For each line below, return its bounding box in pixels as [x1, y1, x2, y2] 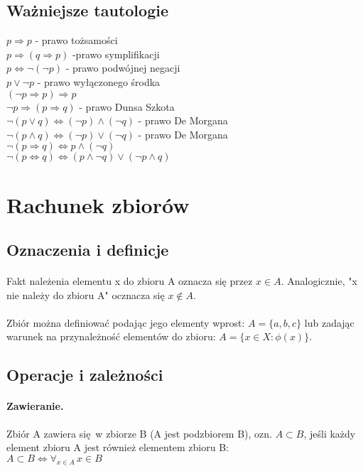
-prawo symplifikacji [72, 46, 160, 61]
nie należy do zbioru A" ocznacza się [6, 287, 165, 302]
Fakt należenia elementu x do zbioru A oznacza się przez [6, 274, 253, 288]
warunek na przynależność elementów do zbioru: [6, 329, 216, 344]
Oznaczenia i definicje [6, 239, 169, 261]
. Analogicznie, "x [281, 274, 357, 288]
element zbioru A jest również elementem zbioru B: [6, 440, 229, 455]
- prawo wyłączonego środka [37, 74, 161, 89]
